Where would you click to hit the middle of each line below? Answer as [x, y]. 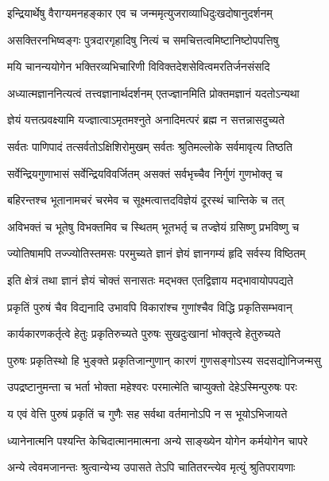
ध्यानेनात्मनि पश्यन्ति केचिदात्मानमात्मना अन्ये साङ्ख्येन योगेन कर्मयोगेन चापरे [158, 440]
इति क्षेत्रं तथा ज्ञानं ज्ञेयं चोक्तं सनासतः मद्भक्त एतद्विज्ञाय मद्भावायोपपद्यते [150, 279]
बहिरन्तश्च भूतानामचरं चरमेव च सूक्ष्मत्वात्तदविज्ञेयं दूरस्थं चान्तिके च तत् [146, 200]
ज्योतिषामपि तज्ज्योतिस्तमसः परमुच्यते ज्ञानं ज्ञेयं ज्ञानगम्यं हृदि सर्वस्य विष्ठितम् [157, 253]
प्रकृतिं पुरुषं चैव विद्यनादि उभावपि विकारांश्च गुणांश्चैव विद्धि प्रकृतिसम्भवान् [150, 306]
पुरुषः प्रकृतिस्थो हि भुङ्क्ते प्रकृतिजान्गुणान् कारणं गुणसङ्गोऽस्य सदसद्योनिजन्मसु [164, 360]
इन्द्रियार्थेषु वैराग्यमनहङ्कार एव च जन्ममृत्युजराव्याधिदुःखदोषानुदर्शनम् [140, 13]
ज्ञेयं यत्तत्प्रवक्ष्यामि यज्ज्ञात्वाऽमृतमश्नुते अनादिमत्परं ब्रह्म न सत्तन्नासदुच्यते [146, 120]
